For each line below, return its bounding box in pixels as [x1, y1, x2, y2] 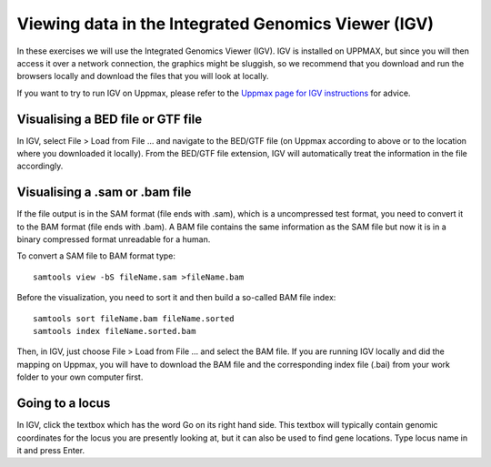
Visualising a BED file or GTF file [16, 111, 203, 127]
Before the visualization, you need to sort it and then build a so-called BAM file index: [16, 292, 336, 303]
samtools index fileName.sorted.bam [33, 326, 196, 337]
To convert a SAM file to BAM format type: [16, 250, 176, 261]
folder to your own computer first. [16, 371, 144, 382]
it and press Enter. [16, 444, 85, 455]
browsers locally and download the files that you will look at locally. [16, 71, 269, 82]
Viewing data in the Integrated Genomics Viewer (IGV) [16, 14, 435, 34]
